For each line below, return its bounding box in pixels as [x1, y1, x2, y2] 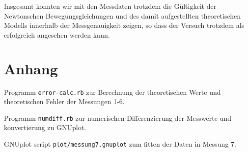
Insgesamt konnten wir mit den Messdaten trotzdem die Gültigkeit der [4, 1, 217, 11]
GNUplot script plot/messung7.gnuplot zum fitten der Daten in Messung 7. [4, 139, 236, 149]
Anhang [4, 58, 58, 78]
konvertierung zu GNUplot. [4, 122, 86, 132]
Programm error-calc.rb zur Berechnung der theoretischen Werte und [4, 87, 221, 97]
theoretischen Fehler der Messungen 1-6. [4, 96, 125, 107]
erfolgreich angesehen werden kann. [4, 29, 110, 40]
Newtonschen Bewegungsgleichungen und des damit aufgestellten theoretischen [4, 10, 241, 21]
